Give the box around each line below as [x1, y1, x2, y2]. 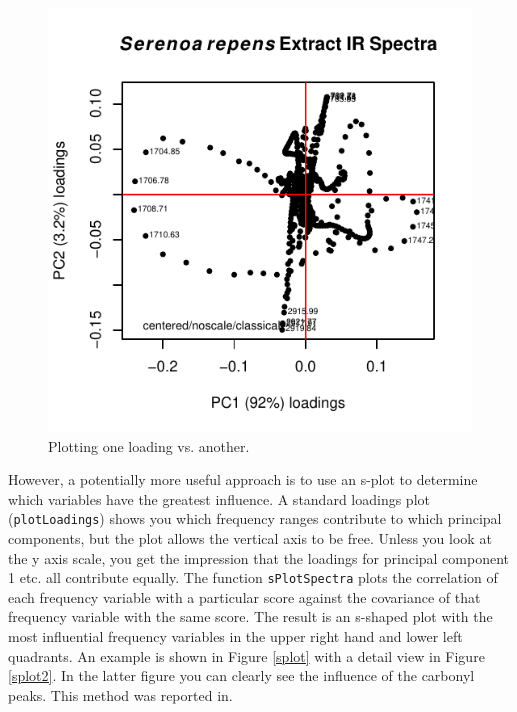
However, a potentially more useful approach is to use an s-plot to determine [8, 469, 478, 490]
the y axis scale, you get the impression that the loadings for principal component [8, 547, 510, 568]
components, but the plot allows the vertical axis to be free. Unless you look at [8, 528, 492, 549]
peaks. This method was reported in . [8, 684, 233, 705]
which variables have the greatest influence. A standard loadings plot [8, 488, 430, 509]
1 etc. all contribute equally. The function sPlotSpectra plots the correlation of [8, 567, 498, 588]
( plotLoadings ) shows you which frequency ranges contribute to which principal [8, 508, 502, 529]
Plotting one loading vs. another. [48, 435, 250, 456]
